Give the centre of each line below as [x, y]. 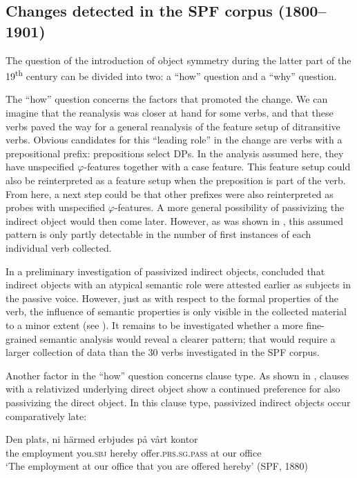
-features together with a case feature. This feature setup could [217, 167]
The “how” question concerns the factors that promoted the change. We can [167, 99]
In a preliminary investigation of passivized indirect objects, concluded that [165, 271]
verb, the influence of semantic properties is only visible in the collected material [176, 311]
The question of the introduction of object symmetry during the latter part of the [178, 60]
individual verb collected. [59, 247]
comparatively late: [46, 416]
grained [21, 338]
